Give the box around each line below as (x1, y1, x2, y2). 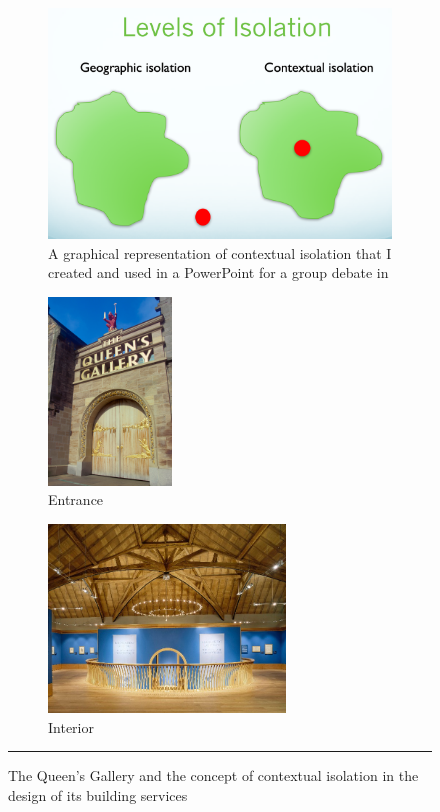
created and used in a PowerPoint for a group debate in (48, 262, 389, 283)
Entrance (48, 489, 104, 510)
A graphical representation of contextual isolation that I (48, 242, 392, 263)
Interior (48, 716, 94, 737)
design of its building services (8, 784, 188, 805)
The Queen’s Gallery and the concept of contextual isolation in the (8, 765, 419, 786)
